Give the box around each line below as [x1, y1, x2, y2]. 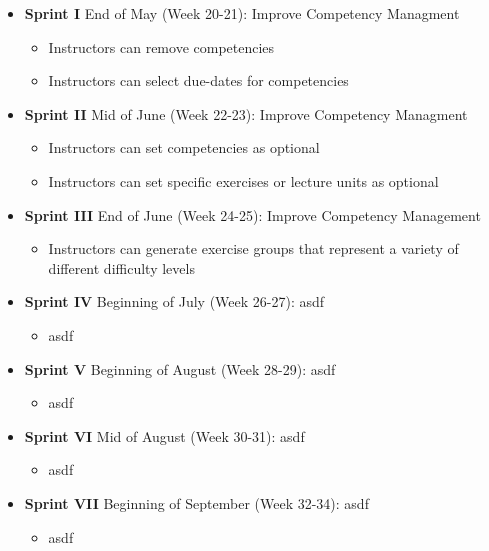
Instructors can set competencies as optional [48, 137, 320, 158]
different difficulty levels [48, 257, 195, 278]
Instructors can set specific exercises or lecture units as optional [48, 170, 439, 191]
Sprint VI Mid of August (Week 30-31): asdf [24, 425, 305, 446]
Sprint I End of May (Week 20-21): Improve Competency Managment [24, 3, 460, 23]
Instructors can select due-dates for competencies [48, 70, 349, 91]
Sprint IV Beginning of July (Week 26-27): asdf [24, 291, 325, 312]
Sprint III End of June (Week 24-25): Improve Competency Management [24, 204, 481, 225]
